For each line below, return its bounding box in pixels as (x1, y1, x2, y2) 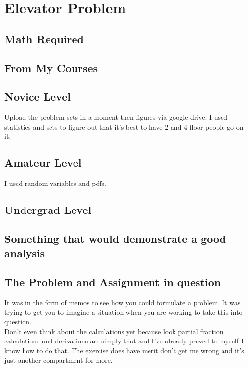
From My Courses (4, 60, 98, 75)
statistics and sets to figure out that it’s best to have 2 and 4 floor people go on (4, 121, 244, 131)
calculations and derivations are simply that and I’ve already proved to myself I (4, 336, 244, 346)
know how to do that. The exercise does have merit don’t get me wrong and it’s (4, 345, 244, 355)
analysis (4, 245, 45, 261)
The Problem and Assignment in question (4, 274, 221, 289)
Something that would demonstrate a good (4, 231, 226, 246)
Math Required (4, 31, 84, 46)
